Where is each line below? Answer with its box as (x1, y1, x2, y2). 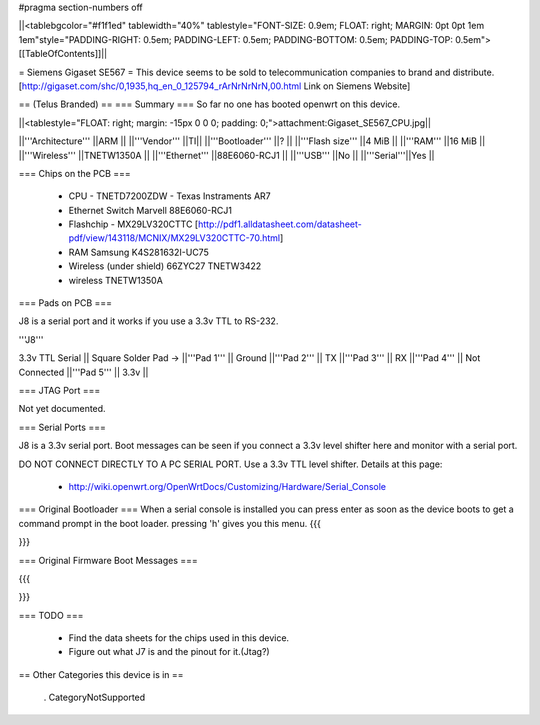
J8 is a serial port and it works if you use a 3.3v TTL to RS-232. (18, 315, 279, 327)
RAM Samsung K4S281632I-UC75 (68, 246, 209, 258)
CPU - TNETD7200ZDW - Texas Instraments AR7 (68, 190, 271, 202)
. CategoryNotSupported (43, 691, 146, 704)
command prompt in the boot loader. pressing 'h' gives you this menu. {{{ (18, 517, 322, 529)
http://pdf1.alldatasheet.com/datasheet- (197, 218, 362, 230)
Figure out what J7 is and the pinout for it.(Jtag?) (68, 646, 270, 658)
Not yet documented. (18, 403, 106, 415)
